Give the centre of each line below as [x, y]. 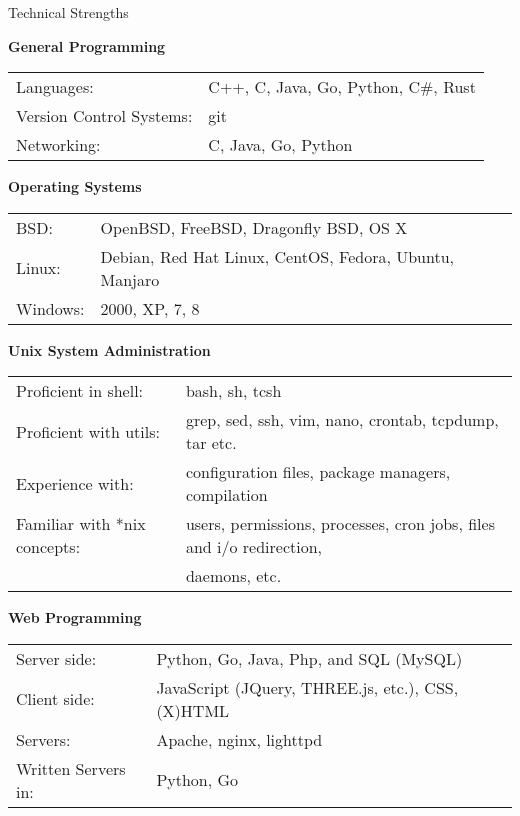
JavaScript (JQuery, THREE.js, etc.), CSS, [307, 687]
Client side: [55, 699]
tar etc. [211, 443]
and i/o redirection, [254, 547]
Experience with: [75, 483]
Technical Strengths [68, 12]
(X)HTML [193, 710]
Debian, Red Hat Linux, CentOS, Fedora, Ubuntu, [277, 256]
